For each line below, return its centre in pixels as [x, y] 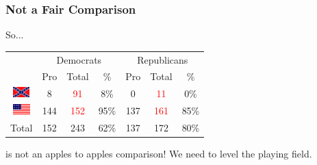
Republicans [163, 59]
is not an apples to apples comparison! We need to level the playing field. [159, 154]
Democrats [79, 59]
